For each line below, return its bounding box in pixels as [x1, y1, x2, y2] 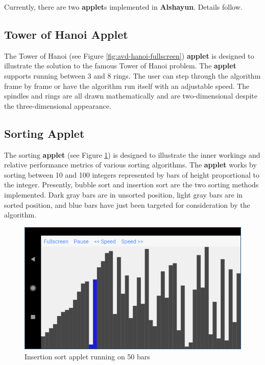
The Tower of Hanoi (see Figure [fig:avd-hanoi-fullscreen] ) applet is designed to [4, 50, 254, 61]
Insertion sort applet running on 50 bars [25, 351, 150, 361]
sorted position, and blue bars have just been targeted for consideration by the [4, 199, 250, 210]
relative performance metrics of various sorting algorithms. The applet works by [4, 159, 257, 170]
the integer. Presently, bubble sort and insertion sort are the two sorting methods [4, 179, 259, 190]
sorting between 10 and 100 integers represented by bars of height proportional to [4, 169, 259, 180]
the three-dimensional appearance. [4, 100, 111, 111]
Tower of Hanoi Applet [4, 26, 128, 42]
